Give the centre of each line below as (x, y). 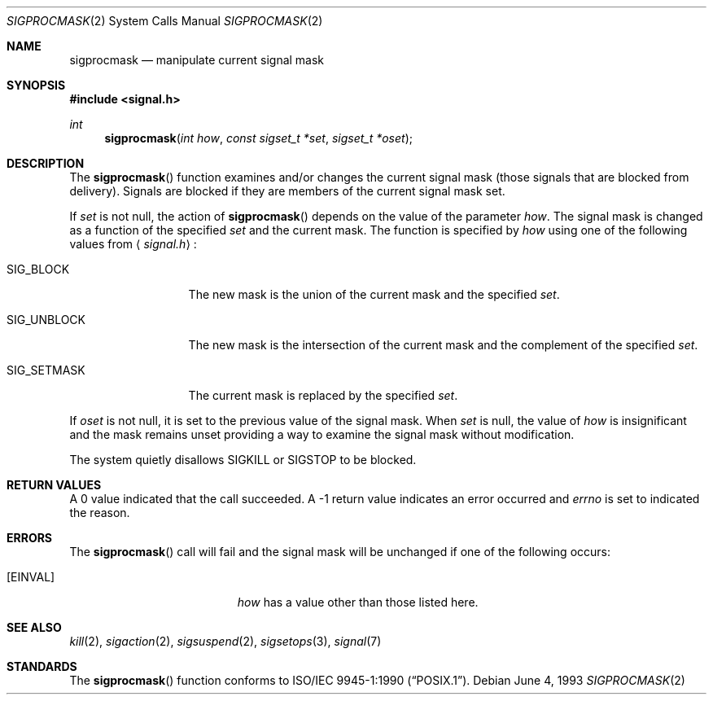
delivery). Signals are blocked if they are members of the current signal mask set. (287, 191)
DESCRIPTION (46, 163)
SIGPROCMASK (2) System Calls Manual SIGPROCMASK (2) (165, 21)
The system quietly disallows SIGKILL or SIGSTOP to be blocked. (243, 460)
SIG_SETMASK (46, 370)
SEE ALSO (34, 627)
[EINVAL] (31, 577)
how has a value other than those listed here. (358, 602)
